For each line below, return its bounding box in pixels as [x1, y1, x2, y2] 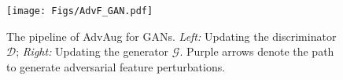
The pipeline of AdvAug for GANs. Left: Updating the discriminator [6, 27, 337, 44]
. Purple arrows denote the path [179, 43, 334, 60]
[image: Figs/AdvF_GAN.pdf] [6, 5, 153, 16]
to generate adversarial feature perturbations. [6, 58, 226, 75]
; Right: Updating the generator [16, 43, 169, 60]
